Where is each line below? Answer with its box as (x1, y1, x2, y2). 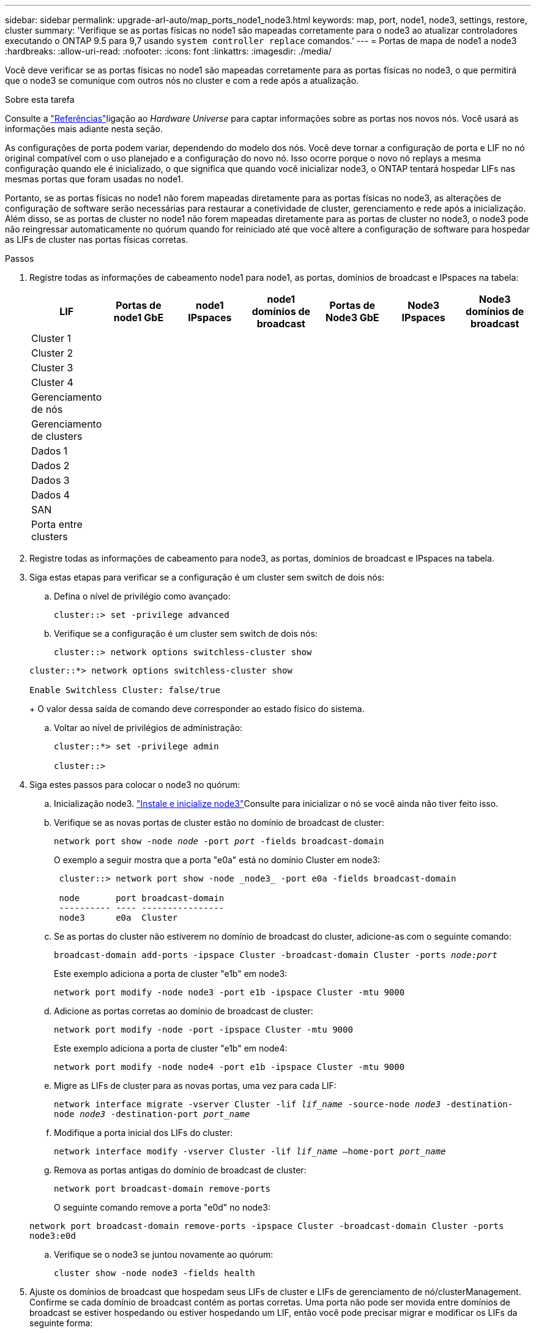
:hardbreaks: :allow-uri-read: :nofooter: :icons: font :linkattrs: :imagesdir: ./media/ (5, 46, 332, 56)
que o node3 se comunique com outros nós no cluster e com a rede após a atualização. (5, 75, 359, 86)
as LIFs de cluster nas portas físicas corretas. (5, 234, 188, 245)
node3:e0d (29, 1231, 76, 1241)
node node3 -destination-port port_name (54, 1109, 250, 1119)
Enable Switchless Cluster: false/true (29, 685, 220, 695)
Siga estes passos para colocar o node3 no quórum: (29, 779, 240, 790)
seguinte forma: (29, 1318, 93, 1328)
